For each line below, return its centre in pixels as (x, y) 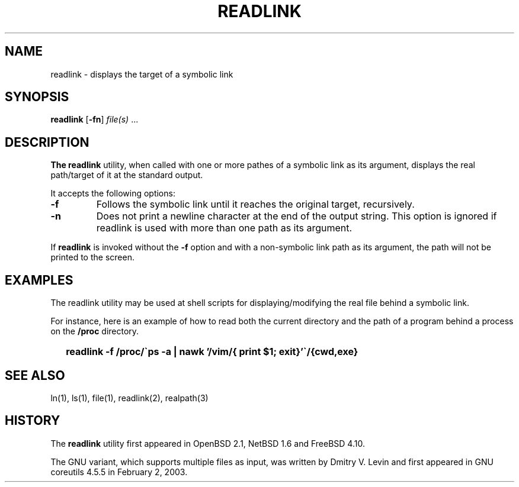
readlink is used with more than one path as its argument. (224, 228)
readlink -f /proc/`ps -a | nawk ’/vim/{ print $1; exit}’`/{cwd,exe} (212, 352)
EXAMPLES (39, 280)
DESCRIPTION (47, 142)
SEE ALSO (35, 375)
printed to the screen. (92, 257)
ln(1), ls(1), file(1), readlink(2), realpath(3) (129, 398)
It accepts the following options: (113, 193)
